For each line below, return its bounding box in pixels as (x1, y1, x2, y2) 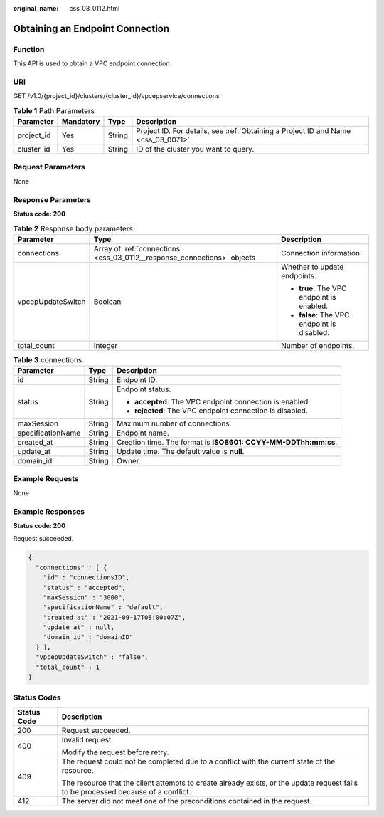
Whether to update (281, 262, 344, 272)
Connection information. (281, 248, 363, 258)
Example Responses (13, 506, 85, 516)
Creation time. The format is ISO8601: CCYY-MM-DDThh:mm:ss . (116, 438, 338, 448)
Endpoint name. (116, 428, 170, 438)
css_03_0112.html (69, 4, 120, 12)
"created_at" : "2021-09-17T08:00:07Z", (43, 613, 186, 621)
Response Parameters (13, 194, 92, 204)
